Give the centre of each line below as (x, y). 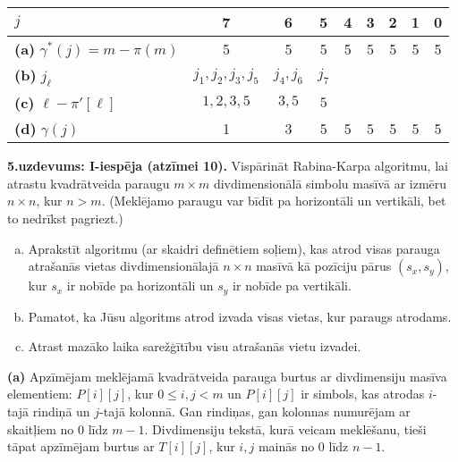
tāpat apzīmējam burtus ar (81, 446)
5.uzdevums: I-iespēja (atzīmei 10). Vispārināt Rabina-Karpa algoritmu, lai (228, 166)
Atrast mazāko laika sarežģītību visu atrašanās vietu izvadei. (195, 346)
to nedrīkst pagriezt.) (65, 218)
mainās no (286, 446)
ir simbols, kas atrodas (363, 394)
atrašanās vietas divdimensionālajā (123, 266)
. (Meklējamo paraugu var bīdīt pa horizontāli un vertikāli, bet (274, 201)
